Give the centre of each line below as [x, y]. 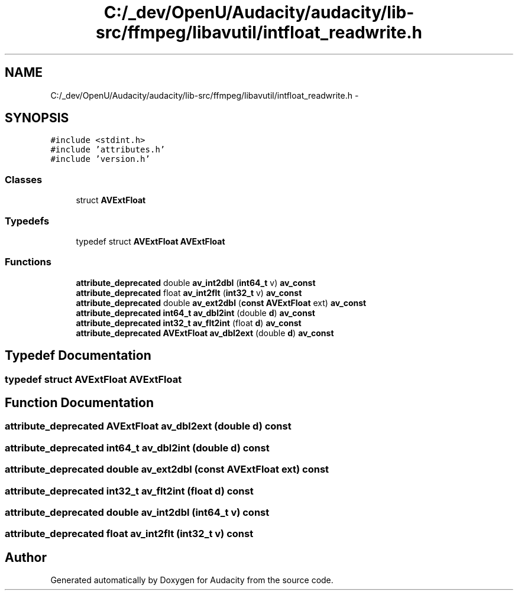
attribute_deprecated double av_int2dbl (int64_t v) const [137, 512]
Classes [24, 179]
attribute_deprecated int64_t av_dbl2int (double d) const [137, 448]
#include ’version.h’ [100, 159]
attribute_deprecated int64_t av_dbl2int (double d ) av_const [195, 313]
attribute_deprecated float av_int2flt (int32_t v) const [129, 534]
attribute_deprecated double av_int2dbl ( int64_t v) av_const [196, 282]
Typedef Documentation [78, 356]
